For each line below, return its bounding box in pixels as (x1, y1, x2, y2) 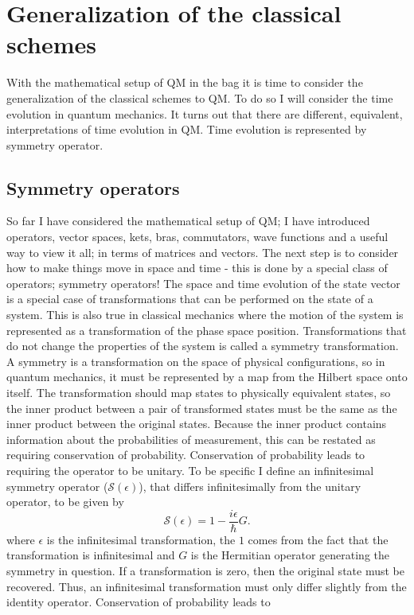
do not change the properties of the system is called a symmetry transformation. (6, 337, 399, 354)
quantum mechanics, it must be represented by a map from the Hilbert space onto (6, 368, 408, 385)
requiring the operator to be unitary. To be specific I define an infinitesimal (6, 461, 374, 478)
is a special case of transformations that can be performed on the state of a (6, 290, 373, 307)
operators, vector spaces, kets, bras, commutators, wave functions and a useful (6, 228, 389, 245)
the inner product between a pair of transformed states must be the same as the (6, 399, 397, 416)
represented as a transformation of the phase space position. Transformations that (6, 321, 407, 338)
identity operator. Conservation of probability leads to (6, 594, 271, 610)
